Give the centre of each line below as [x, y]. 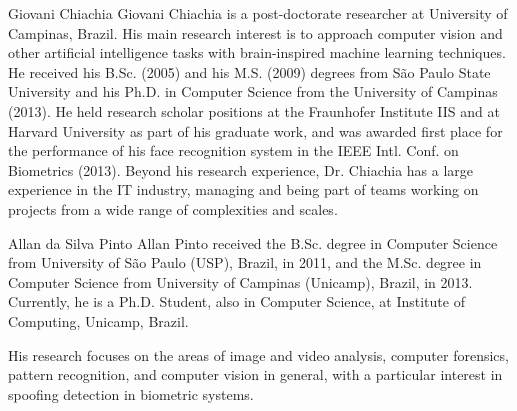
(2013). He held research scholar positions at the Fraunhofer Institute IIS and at [254, 110]
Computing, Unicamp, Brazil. [98, 320]
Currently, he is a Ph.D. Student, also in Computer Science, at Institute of [236, 301]
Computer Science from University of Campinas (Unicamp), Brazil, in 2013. [240, 281]
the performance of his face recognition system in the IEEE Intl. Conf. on [233, 150]
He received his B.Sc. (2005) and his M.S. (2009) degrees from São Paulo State [249, 71]
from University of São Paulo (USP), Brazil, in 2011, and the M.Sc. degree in [245, 262]
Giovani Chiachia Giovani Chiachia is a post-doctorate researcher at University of [258, 13]
